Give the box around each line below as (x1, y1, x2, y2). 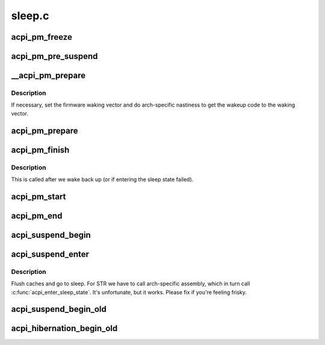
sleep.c (11, 9, 49, 22)
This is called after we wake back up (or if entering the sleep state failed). (11, 175, 194, 183)
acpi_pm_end (11, 211, 63, 221)
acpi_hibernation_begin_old (11, 323, 118, 334)
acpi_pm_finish (11, 145, 70, 155)
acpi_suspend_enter (11, 249, 90, 259)
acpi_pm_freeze (11, 32, 72, 42)
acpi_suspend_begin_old (11, 304, 107, 314)
